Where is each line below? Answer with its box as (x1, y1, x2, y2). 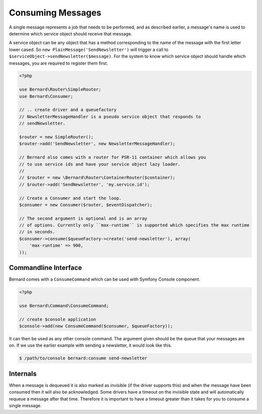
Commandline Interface (9, 264, 82, 272)
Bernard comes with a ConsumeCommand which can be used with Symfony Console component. (9, 276, 200, 282)
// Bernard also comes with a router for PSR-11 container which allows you (19, 155, 206, 160)
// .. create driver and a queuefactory (19, 107, 116, 112)
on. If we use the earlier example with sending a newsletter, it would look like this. (9, 342, 172, 349)
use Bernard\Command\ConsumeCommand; (19, 303, 109, 308)
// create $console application (19, 317, 97, 322)
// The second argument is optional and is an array (19, 216, 147, 221)
